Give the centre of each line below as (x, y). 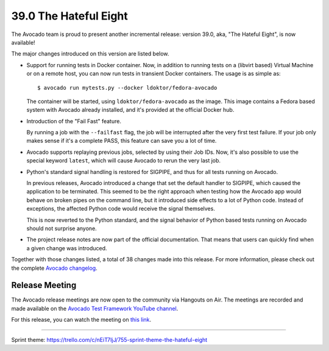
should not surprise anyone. (62, 228)
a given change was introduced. (67, 248)
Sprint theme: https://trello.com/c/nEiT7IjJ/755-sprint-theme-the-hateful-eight (109, 339)
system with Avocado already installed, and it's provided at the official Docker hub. (130, 110)
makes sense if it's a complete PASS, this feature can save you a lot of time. (122, 141)
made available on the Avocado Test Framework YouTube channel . (95, 308)
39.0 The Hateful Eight (69, 16)
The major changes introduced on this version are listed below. (90, 54)
